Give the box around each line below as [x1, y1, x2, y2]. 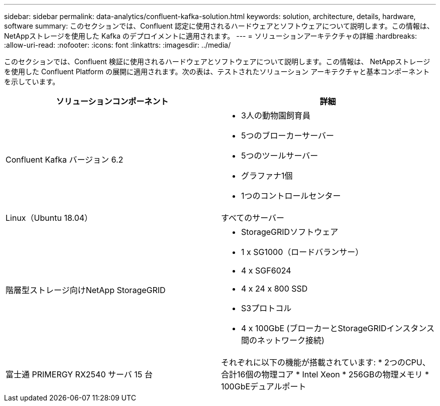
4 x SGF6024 [241, 265, 291, 276]
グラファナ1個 [241, 171, 293, 181]
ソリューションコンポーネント [56, 96, 169, 106]
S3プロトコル [241, 303, 292, 313]
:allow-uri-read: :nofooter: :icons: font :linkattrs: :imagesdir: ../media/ [4, 41, 231, 49]
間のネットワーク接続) [241, 335, 324, 345]
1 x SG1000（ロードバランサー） [241, 247, 364, 257]
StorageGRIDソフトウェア [241, 227, 339, 237]
